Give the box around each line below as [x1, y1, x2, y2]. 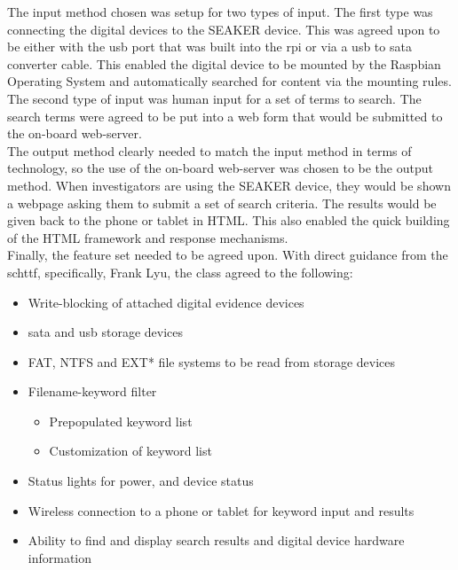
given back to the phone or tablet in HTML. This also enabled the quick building [7, 211, 450, 230]
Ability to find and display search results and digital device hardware [28, 531, 405, 550]
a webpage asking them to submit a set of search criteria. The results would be [7, 193, 437, 212]
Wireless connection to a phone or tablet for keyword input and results [28, 501, 415, 519]
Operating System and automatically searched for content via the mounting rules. [7, 72, 452, 90]
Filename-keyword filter [28, 382, 157, 401]
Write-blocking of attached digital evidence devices [28, 293, 304, 311]
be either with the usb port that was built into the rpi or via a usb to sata [7, 37, 412, 56]
